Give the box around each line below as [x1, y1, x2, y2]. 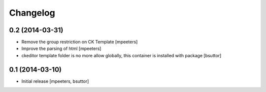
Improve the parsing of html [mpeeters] [21, 46, 101, 51]
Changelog [9, 7, 55, 18]
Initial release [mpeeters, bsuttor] [21, 78, 89, 84]
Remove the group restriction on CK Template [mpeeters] [21, 39, 138, 45]
